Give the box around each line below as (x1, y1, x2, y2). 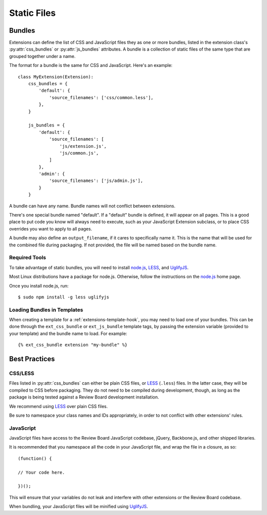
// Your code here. (18, 469, 65, 475)
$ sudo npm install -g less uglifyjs (18, 294, 110, 300)
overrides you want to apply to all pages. (9, 226, 92, 231)
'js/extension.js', (59, 143, 107, 149)
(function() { (18, 456, 52, 461)
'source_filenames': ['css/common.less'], (49, 95, 154, 100)
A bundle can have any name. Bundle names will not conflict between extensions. (9, 203, 176, 209)
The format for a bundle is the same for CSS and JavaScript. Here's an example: (9, 62, 173, 68)
